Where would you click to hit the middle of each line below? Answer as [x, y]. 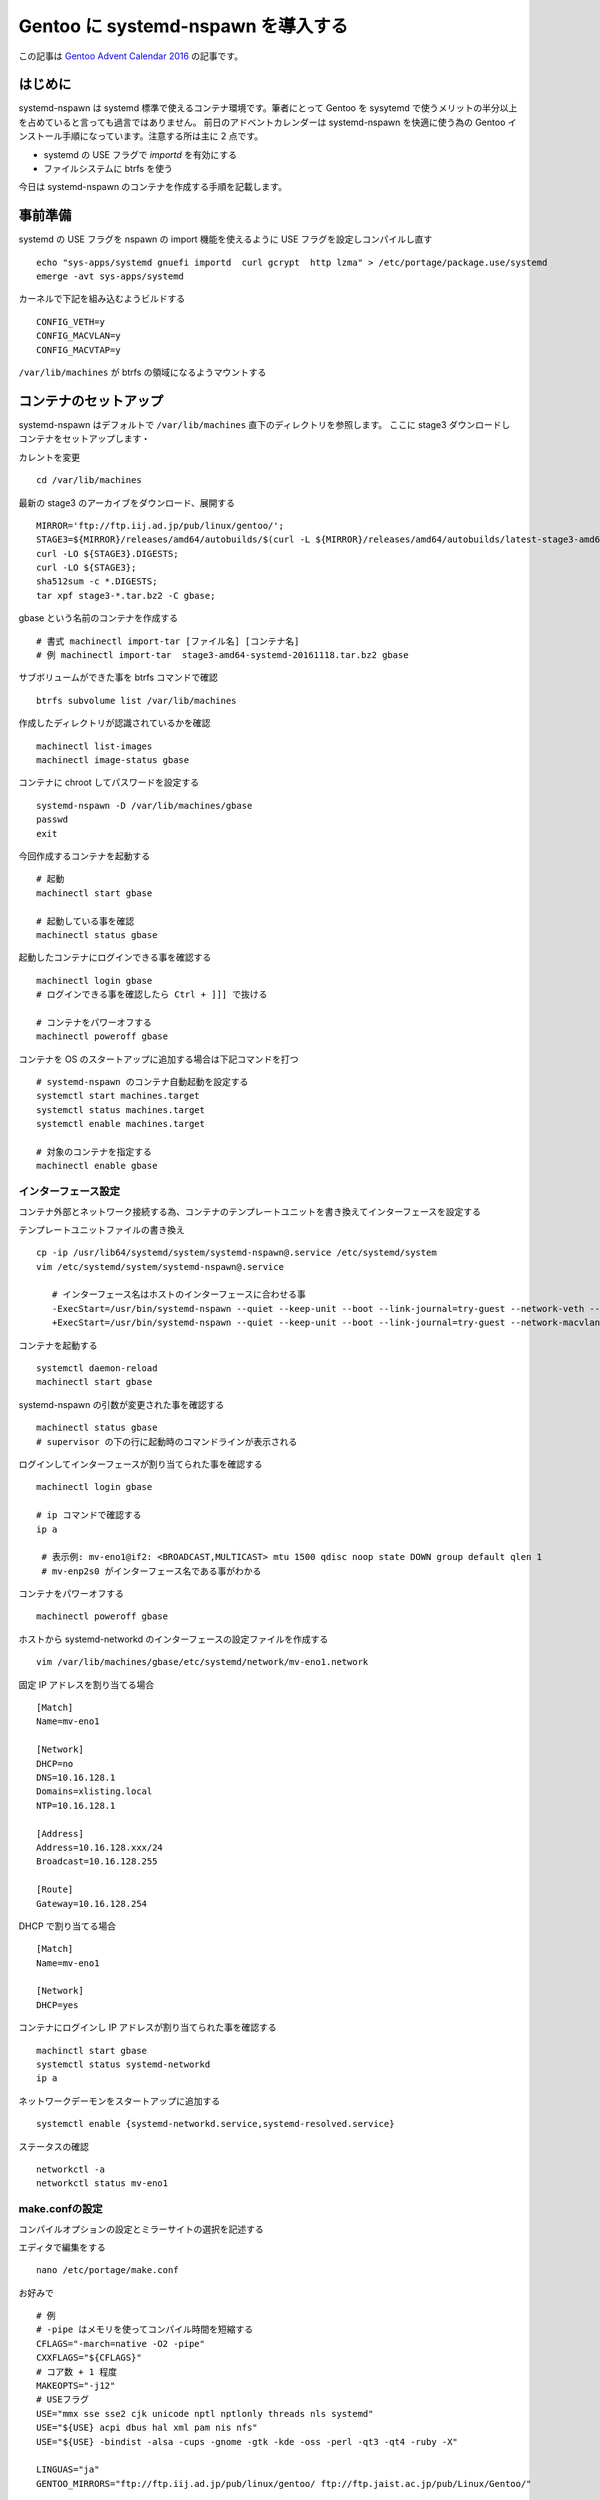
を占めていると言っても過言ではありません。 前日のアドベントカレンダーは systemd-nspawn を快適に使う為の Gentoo [262, 122]
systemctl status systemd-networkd [123, 2064]
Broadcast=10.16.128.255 [97, 1861]
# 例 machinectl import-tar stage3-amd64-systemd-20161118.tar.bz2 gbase [222, 655]
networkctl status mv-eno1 [102, 2183]
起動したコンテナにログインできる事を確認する [115, 957]
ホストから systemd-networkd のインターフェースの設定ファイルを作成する [173, 1639]
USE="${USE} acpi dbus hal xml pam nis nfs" [147, 2428]
